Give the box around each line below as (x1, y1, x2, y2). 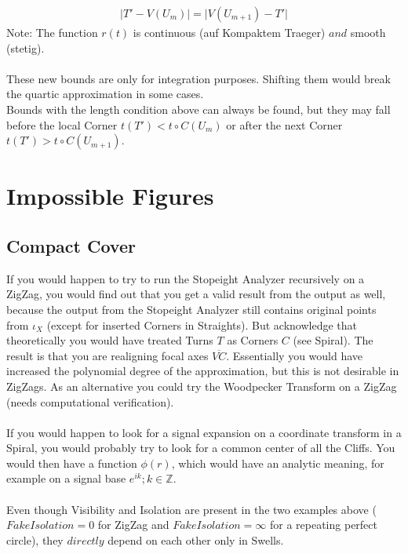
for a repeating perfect (269, 516, 377, 533)
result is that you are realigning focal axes (6, 347, 209, 363)
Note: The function (6, 24, 98, 41)
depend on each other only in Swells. (107, 531, 284, 548)
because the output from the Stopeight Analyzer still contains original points (6, 301, 377, 317)
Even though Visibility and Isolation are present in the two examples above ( (6, 501, 377, 517)
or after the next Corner (226, 116, 343, 133)
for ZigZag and (97, 516, 169, 533)
